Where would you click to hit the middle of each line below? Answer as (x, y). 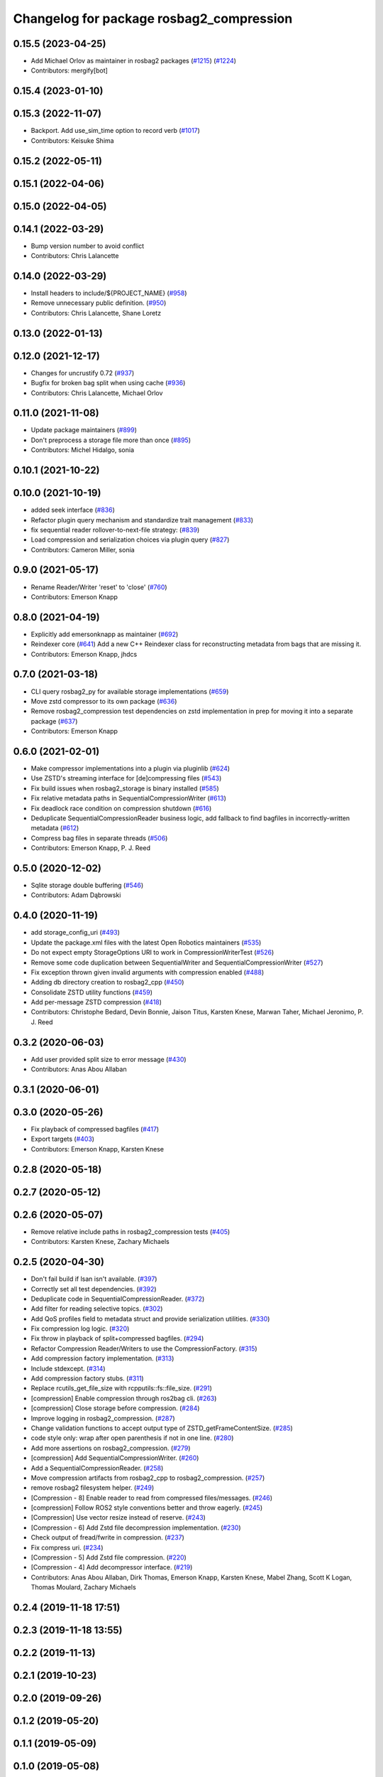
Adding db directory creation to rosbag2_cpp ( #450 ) (107, 982)
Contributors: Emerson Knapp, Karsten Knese (98, 1149)
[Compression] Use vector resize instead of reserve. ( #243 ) (118, 1518)
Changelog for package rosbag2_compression (153, 18)
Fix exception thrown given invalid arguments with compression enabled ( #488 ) (148, 972)
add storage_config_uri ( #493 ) (76, 933)
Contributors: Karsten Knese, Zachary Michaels (100, 1242)
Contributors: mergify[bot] (69, 70)
